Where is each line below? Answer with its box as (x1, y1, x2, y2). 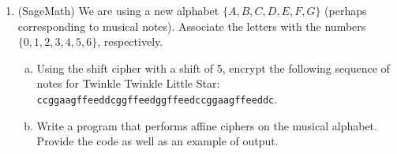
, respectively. (97, 33, 163, 50)
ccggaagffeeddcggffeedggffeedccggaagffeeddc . (36, 90, 278, 107)
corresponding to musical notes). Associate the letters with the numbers (17, 17, 366, 34)
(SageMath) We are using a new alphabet (17, 2, 219, 18)
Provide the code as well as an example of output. (36, 133, 279, 149)
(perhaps (324, 2, 367, 18)
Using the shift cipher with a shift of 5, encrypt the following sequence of (36, 59, 390, 76)
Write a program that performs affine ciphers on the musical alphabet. (36, 117, 377, 133)
